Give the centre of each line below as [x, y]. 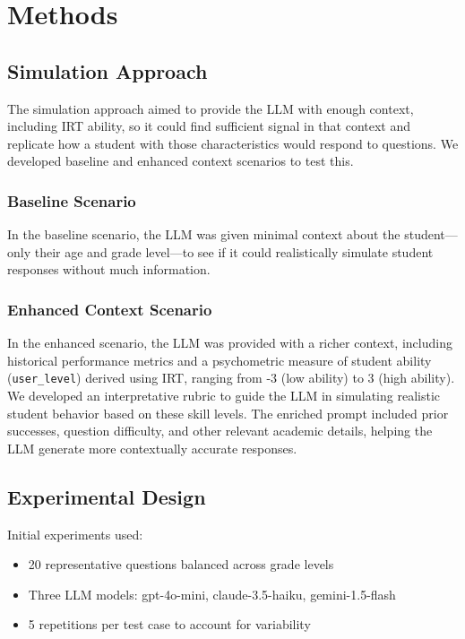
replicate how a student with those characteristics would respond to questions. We [233, 143]
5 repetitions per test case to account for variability [169, 624]
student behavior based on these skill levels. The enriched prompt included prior [228, 413]
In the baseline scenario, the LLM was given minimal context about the [204, 234]
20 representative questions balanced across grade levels [181, 564]
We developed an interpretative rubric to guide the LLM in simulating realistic [224, 396]
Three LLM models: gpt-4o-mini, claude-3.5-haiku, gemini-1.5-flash [212, 594]
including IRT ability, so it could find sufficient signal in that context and [209, 126]
